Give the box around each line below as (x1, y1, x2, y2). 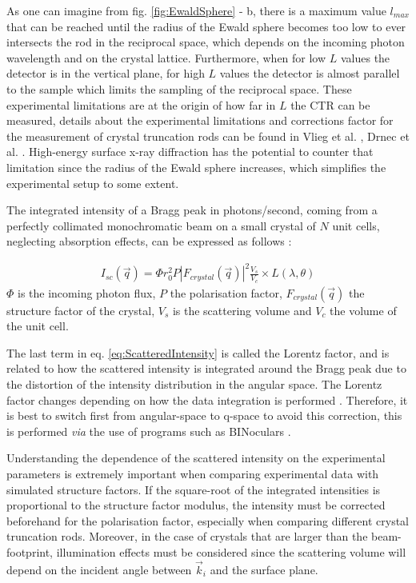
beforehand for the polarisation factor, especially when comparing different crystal (6, 512, 409, 529)
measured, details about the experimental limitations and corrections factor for (6, 112, 394, 129)
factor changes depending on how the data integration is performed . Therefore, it (6, 391, 408, 408)
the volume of (330, 301, 397, 318)
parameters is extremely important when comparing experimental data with (6, 465, 379, 482)
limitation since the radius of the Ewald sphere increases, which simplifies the (6, 158, 386, 175)
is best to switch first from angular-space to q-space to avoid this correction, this (6, 407, 402, 424)
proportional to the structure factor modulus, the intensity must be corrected (6, 497, 386, 513)
